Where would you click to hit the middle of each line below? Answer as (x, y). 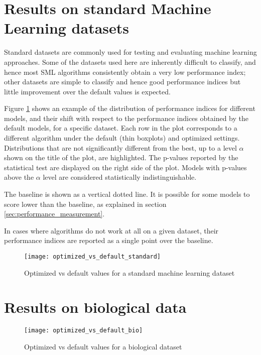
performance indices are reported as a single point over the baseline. (109, 240)
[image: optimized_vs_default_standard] (93, 257)
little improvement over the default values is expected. (87, 91)
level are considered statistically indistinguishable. (120, 177)
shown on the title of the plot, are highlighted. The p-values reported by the (121, 157)
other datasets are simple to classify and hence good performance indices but (122, 82)
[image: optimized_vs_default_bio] (84, 331)
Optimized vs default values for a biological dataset (103, 347)
